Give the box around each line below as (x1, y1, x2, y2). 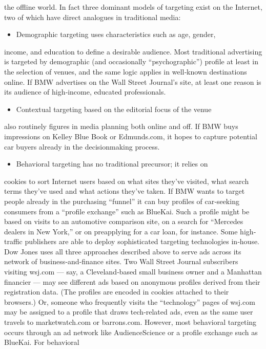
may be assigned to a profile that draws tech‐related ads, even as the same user (4, 306, 253, 317)
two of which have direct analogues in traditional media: (4, 11, 181, 22)
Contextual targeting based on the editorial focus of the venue (16, 103, 212, 114)
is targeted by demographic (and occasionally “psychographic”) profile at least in (4, 56, 258, 67)
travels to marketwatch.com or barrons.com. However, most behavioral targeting (4, 317, 257, 327)
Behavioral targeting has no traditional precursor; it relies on (16, 158, 208, 169)
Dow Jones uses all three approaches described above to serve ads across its (4, 246, 241, 256)
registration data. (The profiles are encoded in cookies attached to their (4, 286, 229, 297)
